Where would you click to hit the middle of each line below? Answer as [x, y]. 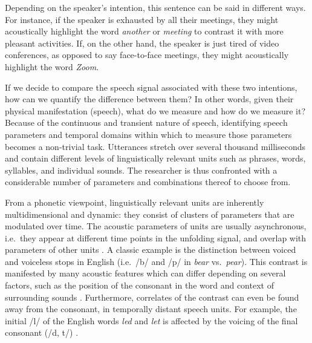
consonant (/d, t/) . [42, 332]
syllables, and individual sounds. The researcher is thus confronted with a [141, 170]
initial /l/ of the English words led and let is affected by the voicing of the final [151, 320]
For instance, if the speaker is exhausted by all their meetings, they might [142, 19]
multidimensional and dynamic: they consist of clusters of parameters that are [150, 214]
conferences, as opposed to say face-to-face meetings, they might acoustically [147, 55]
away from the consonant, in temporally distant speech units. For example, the [151, 309]
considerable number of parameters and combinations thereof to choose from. [148, 182]
